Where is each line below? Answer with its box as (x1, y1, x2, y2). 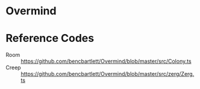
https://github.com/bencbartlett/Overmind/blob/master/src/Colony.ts (20, 58, 192, 65)
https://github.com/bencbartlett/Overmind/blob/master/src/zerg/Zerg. (20, 70, 195, 78)
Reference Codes (5, 32, 95, 45)
